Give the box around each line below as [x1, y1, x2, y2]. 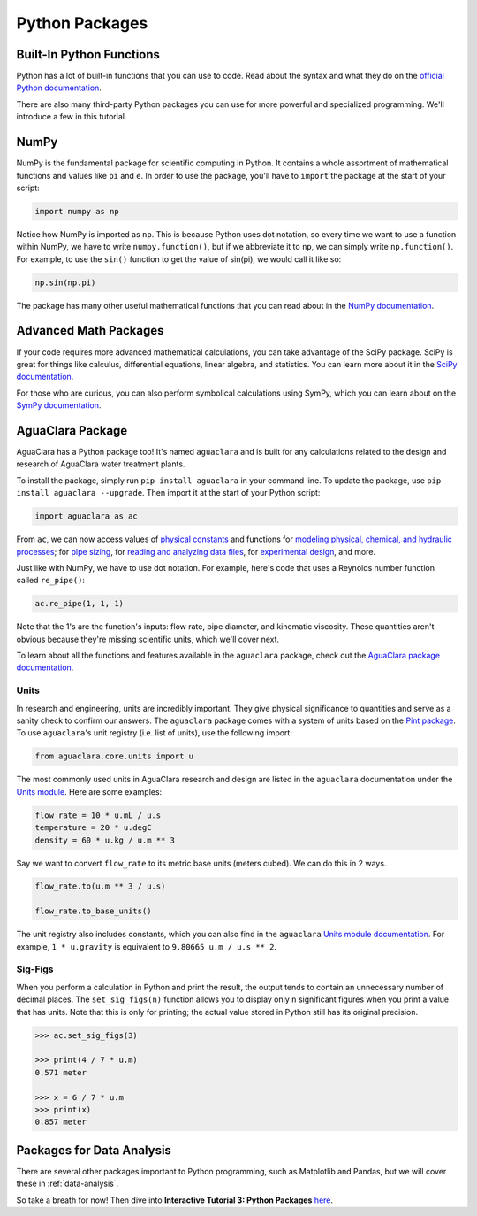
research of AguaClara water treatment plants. [16, 458, 185, 469]
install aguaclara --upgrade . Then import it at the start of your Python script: [16, 488, 321, 498]
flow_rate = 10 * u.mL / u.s [34, 810, 162, 820]
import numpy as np [34, 206, 119, 216]
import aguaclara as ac [34, 512, 139, 521]
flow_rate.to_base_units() [34, 906, 152, 916]
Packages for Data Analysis [16, 1143, 172, 1158]
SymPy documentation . [16, 400, 102, 411]
